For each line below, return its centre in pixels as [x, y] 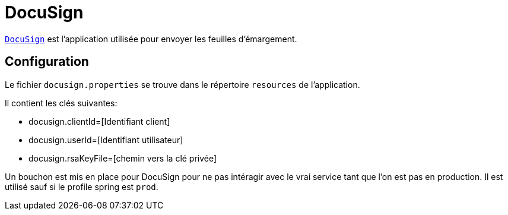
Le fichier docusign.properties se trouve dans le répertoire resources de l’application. [182, 84]
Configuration [47, 62]
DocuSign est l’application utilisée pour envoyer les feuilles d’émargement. [151, 39]
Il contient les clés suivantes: [61, 103]
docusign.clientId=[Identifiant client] [99, 121]
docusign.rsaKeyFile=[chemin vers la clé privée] [123, 158]
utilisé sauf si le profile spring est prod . [82, 186]
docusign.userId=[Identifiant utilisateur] [106, 140]
